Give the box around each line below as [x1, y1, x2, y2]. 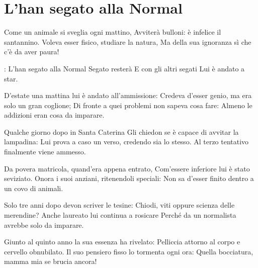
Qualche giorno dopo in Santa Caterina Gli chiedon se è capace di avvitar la [4, 126, 239, 137]
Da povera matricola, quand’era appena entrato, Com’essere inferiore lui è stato [4, 163, 250, 173]
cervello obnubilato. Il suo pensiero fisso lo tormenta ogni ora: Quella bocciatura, [4, 246, 253, 256]
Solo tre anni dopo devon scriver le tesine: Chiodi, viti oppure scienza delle [4, 200, 235, 210]
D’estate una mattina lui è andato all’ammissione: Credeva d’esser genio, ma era [4, 90, 252, 101]
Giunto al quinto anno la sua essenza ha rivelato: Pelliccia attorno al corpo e [4, 236, 240, 247]
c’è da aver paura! [4, 46, 59, 57]
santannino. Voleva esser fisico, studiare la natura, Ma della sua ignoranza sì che [4, 36, 251, 47]
